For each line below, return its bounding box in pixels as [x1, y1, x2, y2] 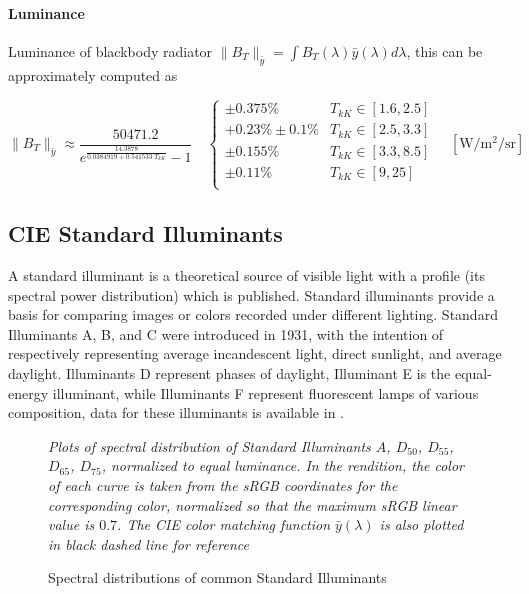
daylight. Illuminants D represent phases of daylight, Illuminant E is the [8, 363, 451, 383]
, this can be [406, 40, 483, 61]
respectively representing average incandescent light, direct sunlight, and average [8, 343, 502, 364]
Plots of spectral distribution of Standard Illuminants [48, 435, 371, 456]
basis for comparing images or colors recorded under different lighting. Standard [8, 304, 498, 325]
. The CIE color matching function [117, 514, 331, 535]
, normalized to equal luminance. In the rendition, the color [101, 455, 465, 476]
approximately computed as [8, 64, 178, 85]
